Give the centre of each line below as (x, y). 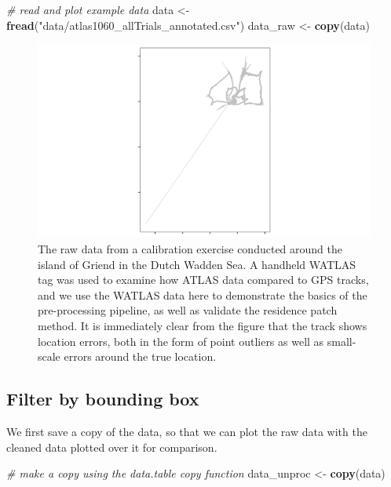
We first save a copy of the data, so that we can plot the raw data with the (187, 431)
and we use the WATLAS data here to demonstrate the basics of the (203, 294)
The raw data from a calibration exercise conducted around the (190, 248)
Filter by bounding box (103, 399)
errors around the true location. (140, 356)
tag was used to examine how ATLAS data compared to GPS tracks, (203, 280)
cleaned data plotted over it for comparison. (112, 447)
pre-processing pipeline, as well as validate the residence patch (188, 310)
